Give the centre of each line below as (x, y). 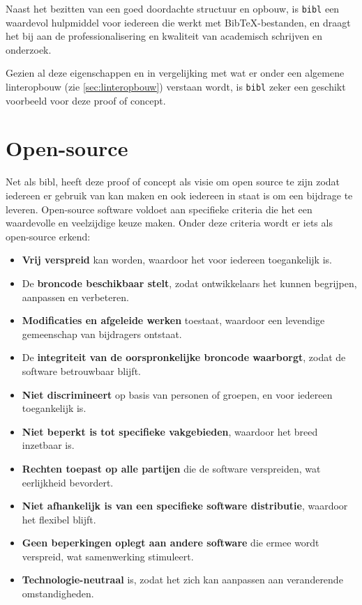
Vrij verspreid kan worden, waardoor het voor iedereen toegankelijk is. (177, 260)
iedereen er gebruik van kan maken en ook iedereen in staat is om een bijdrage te (179, 195)
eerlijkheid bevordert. (68, 482)
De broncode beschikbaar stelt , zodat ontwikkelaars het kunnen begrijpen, (189, 283)
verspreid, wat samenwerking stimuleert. (108, 556)
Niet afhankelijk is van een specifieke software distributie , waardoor (185, 506)
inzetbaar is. (48, 445)
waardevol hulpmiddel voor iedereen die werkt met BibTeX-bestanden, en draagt (178, 22)
